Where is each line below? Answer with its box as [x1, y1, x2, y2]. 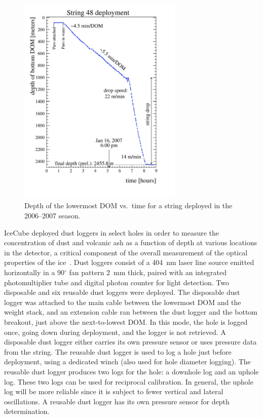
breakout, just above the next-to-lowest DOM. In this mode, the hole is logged [4, 316, 248, 327]
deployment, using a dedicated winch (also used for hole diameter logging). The [4, 356, 251, 367]
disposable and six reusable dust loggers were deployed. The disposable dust [4, 287, 240, 297]
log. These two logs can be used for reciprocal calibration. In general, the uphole [4, 376, 253, 387]
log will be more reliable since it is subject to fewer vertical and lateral [4, 386, 223, 397]
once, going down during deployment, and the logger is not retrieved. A [4, 326, 226, 337]
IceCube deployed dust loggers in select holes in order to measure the [4, 227, 219, 238]
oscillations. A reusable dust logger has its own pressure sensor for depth [4, 396, 230, 406]
